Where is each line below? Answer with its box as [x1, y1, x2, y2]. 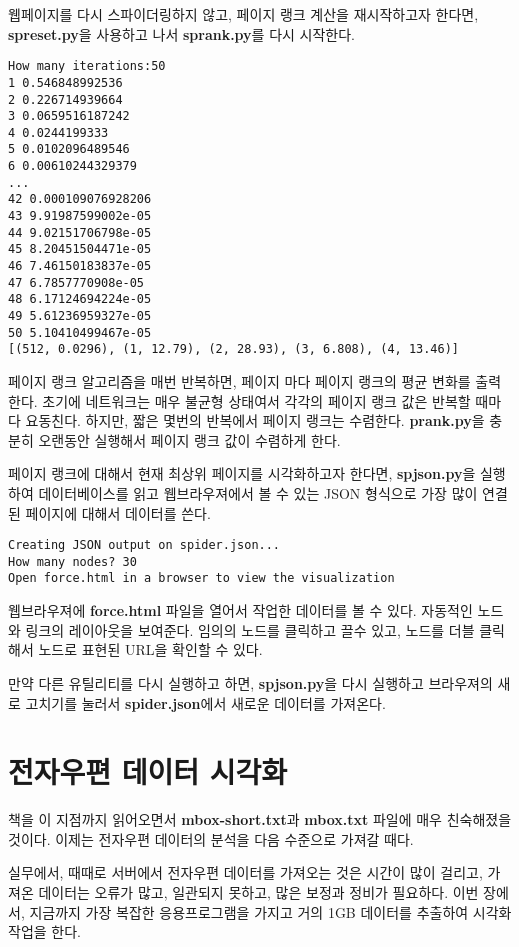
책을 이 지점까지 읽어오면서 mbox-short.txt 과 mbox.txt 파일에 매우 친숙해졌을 [8, 809, 512, 830]
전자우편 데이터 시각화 [8, 751, 288, 792]
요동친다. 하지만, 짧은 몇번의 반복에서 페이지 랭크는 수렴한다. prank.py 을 [25, 410, 485, 431]
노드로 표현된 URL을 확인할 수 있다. [38, 639, 263, 660]
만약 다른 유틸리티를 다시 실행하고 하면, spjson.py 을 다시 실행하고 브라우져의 [8, 672, 493, 693]
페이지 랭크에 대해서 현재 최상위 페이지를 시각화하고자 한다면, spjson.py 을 [8, 463, 476, 484]
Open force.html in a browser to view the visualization [8, 571, 395, 586]
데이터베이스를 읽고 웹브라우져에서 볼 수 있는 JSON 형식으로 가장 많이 [38, 482, 478, 503]
